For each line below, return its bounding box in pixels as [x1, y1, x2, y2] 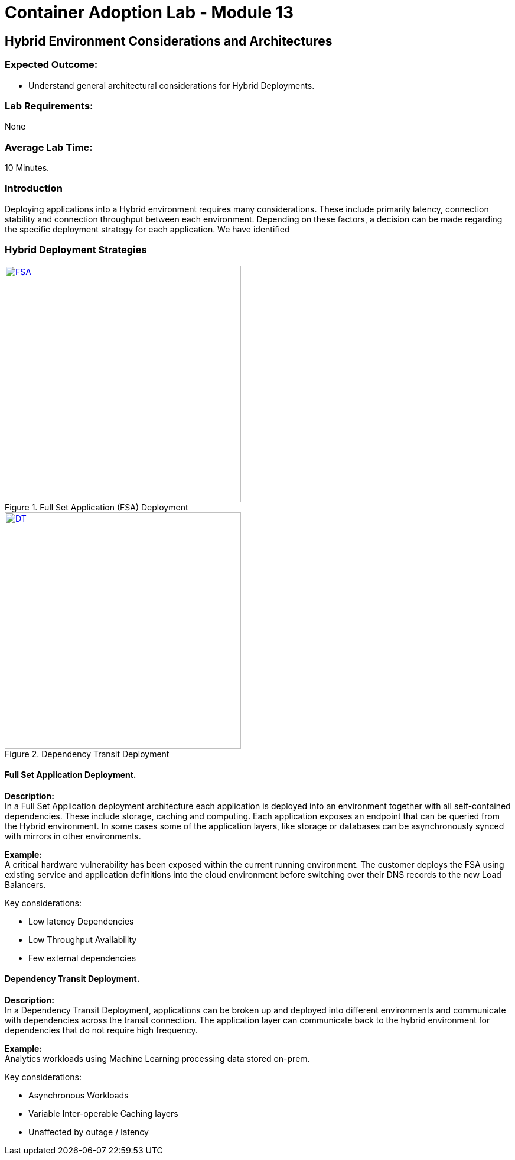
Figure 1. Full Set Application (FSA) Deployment [5, 502, 188, 512]
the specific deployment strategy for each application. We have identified [5, 224, 290, 234]
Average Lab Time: [5, 141, 93, 153]
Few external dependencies [28, 952, 136, 963]
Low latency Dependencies [28, 916, 134, 926]
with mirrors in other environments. [5, 831, 141, 841]
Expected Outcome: [5, 59, 98, 71]
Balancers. [5, 879, 46, 890]
